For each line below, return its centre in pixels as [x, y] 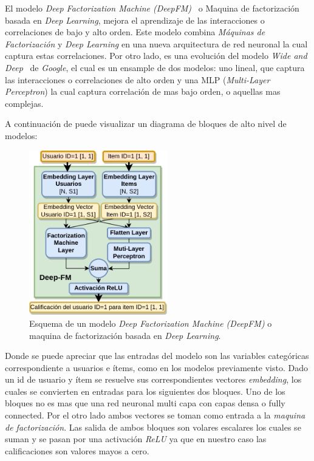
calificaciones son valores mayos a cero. [77, 450]
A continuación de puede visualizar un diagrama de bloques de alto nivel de [146, 124]
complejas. [24, 103]
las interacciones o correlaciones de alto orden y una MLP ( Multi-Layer [138, 79]
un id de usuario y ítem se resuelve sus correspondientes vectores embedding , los [153, 379]
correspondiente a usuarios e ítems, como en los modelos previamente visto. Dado [156, 367]
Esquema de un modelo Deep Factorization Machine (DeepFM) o [151, 323]
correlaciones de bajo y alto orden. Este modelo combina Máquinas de [135, 32]
